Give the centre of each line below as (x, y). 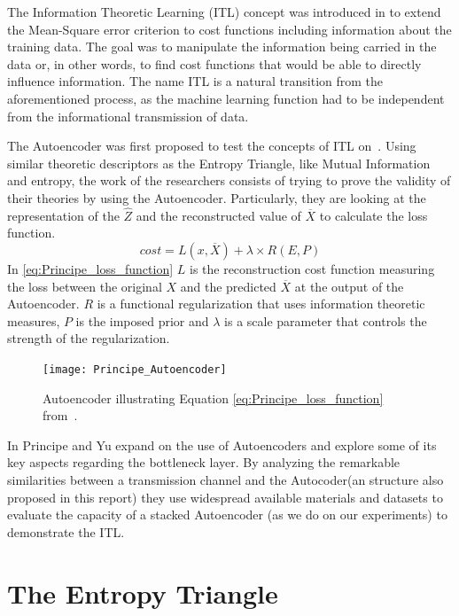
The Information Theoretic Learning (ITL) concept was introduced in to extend (224, 12)
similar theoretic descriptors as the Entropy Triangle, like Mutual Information (219, 163)
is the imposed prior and (142, 320)
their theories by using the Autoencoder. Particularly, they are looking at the (217, 197)
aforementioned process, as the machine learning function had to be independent (226, 98)
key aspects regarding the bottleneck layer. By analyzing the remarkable (204, 462)
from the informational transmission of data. (128, 116)
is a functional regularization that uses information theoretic (261, 304)
